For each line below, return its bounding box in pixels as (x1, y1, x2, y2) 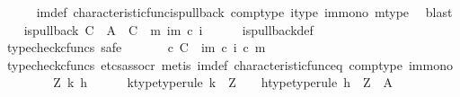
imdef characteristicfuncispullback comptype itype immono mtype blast (36, 3, 453, 21)
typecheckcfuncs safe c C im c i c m (6, 38, 266, 57)
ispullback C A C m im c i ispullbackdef (23, 20, 314, 39)
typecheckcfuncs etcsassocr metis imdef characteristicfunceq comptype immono (6, 55, 453, 74)
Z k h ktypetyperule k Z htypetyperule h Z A (53, 73, 394, 92)
